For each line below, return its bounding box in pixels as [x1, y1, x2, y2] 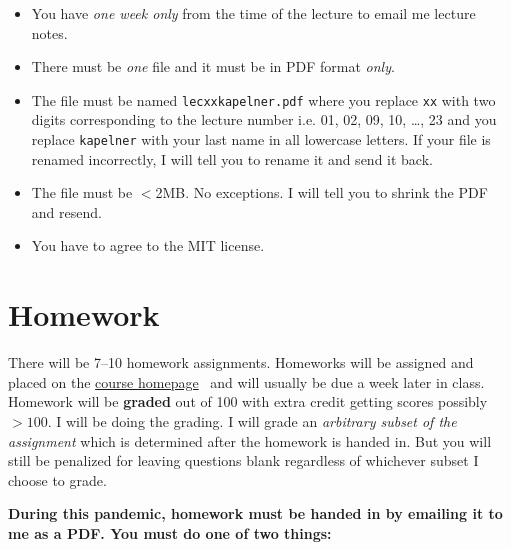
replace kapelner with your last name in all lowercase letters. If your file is [31, 129, 491, 150]
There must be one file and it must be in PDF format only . [31, 56, 395, 77]
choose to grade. [8, 469, 107, 490]
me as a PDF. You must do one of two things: [8, 522, 332, 543]
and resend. [31, 201, 102, 222]
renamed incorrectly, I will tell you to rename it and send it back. [31, 148, 433, 169]
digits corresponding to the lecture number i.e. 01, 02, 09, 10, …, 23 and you [31, 109, 497, 130]
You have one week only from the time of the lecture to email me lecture [31, 3, 476, 23]
